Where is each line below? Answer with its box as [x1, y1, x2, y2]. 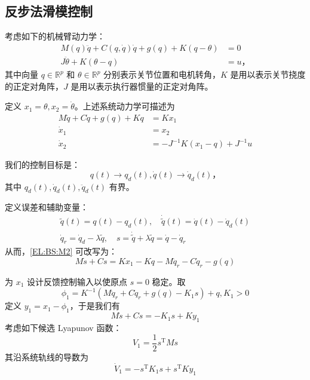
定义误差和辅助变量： [5, 201, 88, 213]
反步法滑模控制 [5, 2, 93, 20]
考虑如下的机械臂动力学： [5, 30, 105, 42]
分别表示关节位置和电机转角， [103, 68, 221, 81]
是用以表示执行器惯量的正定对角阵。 [70, 79, 213, 92]
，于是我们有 [69, 299, 120, 312]
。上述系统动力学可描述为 [74, 100, 175, 112]
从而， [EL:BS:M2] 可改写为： [5, 245, 118, 258]
